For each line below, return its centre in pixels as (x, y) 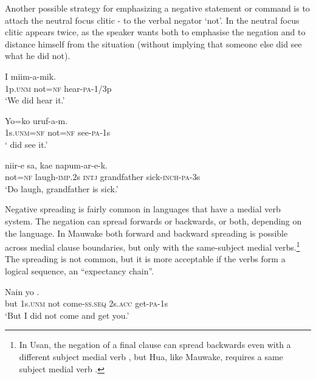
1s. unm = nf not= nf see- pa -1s (58, 132)
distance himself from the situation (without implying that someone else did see (153, 43)
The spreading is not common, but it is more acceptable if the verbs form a (145, 259)
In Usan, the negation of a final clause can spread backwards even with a (155, 345)
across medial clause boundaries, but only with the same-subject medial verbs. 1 (153, 246)
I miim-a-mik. (30, 76)
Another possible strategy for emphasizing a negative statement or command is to (157, 8)
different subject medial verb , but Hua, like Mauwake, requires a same (151, 356)
